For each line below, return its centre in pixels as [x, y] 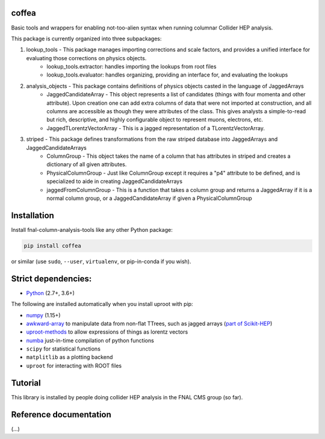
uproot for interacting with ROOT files [74, 366]
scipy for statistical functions [63, 349]
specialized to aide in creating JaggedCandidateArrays [115, 181]
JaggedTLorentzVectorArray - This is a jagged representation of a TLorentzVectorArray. [156, 128]
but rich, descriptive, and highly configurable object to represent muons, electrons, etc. [155, 120]
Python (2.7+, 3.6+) [51, 293]
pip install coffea [52, 246]
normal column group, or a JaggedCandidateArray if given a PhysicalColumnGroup [149, 198]
